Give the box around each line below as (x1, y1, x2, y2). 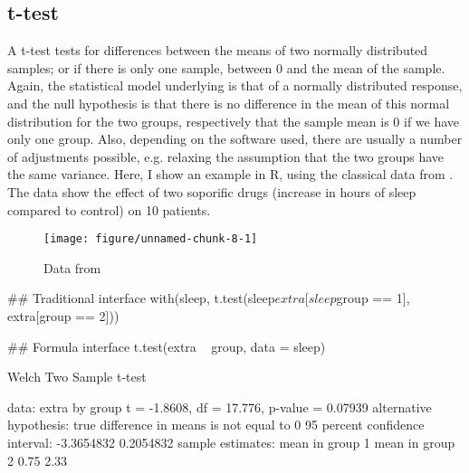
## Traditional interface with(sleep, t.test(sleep (7, 289, 275, 307)
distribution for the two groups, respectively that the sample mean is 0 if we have (7, 111, 460, 130)
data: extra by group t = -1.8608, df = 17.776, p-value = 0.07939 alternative (7, 397, 432, 416)
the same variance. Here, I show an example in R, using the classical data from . (7, 165, 454, 184)
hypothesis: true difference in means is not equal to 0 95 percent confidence (7, 415, 425, 434)
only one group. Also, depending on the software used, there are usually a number (7, 129, 463, 148)
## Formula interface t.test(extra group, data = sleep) (7, 336, 326, 355)
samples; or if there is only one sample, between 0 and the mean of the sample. (7, 58, 445, 77)
